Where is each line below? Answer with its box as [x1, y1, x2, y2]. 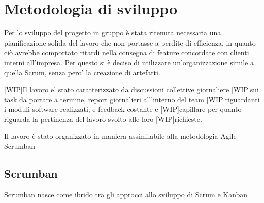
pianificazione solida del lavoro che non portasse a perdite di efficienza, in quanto [4, 37, 256, 48]
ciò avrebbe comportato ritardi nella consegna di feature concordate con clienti [4, 47, 249, 58]
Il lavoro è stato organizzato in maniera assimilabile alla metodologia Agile [4, 131, 237, 141]
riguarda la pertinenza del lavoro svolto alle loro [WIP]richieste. [4, 113, 202, 124]
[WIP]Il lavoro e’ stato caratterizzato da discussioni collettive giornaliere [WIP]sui [4, 84, 259, 95]
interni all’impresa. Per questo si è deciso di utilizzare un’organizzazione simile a [4, 57, 254, 67]
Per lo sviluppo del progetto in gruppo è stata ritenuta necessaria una [4, 27, 221, 38]
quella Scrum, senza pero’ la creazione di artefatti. [4, 67, 160, 77]
